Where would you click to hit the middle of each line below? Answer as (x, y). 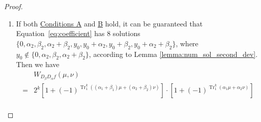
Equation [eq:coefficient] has (60, 33)
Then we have (38, 64)
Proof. (13, 6)
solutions (126, 33)
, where (187, 43)
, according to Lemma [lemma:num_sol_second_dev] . (173, 54)
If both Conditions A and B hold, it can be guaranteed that (109, 23)
